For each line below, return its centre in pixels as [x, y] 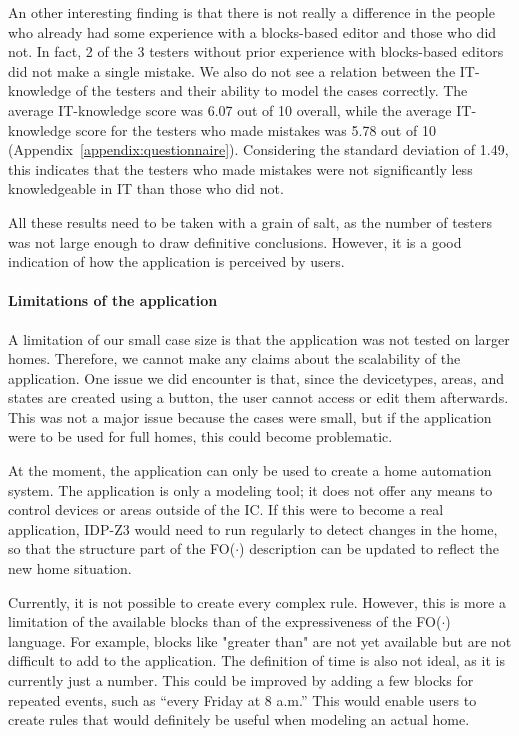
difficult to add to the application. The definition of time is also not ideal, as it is [256, 660]
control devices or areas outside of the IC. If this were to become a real [226, 509]
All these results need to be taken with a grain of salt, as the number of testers [250, 221]
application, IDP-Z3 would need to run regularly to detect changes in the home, [253, 528]
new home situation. [70, 568]
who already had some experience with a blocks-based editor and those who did [252, 31]
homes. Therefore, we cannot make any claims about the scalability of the [234, 358]
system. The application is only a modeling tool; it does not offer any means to [250, 489]
